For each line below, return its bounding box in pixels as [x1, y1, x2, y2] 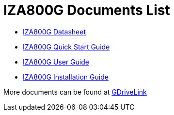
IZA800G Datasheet [23, 27, 86, 36]
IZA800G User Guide [23, 57, 89, 66]
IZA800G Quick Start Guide [23, 42, 110, 51]
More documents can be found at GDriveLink [3, 87, 147, 96]
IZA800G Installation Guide [23, 72, 109, 81]
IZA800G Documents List [3, 2, 170, 18]
